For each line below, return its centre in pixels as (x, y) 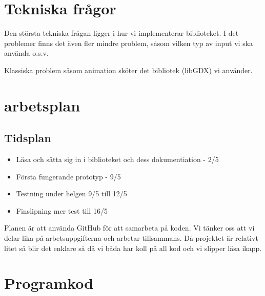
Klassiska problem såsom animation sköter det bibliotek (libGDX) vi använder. (128, 70)
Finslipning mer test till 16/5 (62, 210)
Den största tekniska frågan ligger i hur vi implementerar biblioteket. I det (121, 33)
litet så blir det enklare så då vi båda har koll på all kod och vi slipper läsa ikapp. (133, 248)
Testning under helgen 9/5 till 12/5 (72, 193)
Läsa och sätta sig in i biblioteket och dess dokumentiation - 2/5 (117, 159)
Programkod (49, 283)
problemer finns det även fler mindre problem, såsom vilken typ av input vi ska (129, 43)
